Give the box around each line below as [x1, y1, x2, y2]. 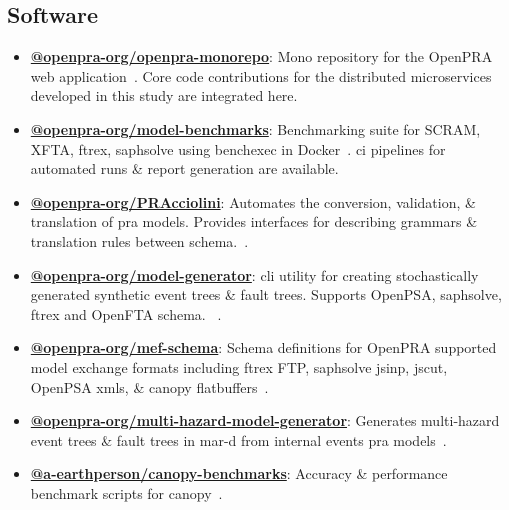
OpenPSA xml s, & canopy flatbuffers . [30, 376, 269, 397]
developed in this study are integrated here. [30, 85, 298, 106]
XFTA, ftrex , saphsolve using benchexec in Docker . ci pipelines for [30, 138, 446, 159]
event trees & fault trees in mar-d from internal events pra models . [30, 429, 447, 450]
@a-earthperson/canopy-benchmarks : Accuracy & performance [30, 463, 448, 484]
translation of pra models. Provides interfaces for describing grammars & [30, 211, 478, 232]
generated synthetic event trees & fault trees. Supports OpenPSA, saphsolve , [30, 284, 502, 305]
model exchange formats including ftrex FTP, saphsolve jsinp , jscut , [30, 356, 448, 377]
